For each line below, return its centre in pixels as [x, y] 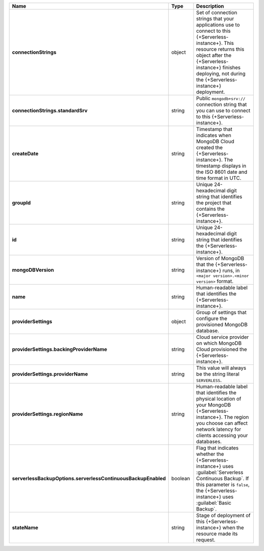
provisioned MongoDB [222, 325]
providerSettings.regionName [47, 414]
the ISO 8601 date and [222, 172]
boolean [181, 478]
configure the [212, 318]
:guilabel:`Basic [214, 503]
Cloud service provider [223, 337]
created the [209, 148]
